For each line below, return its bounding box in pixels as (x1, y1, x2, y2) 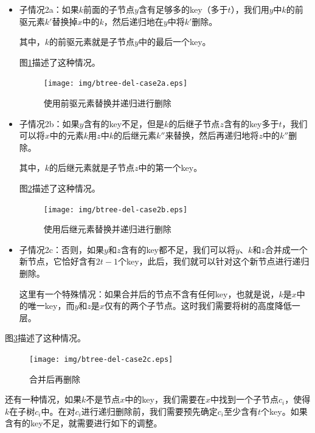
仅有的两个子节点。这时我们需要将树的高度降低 (104, 299, 292, 312)
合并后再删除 (29, 372, 80, 385)
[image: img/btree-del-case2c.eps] (29, 355, 173, 364)
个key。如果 (261, 404, 308, 417)
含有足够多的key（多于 (138, 3, 228, 15)
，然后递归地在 (103, 15, 164, 27)
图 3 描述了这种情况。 (5, 331, 86, 344)
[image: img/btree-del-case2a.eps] (43, 79, 188, 88)
